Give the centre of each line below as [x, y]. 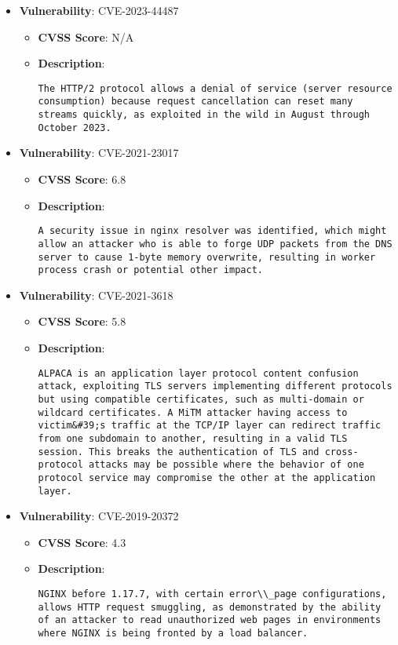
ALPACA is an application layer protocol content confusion [198, 373]
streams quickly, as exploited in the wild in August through [204, 115]
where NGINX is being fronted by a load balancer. [173, 633]
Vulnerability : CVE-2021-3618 [96, 295]
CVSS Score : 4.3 [82, 542]
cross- [341, 452]
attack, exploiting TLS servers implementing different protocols [215, 386]
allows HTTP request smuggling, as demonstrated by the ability [210, 607]
